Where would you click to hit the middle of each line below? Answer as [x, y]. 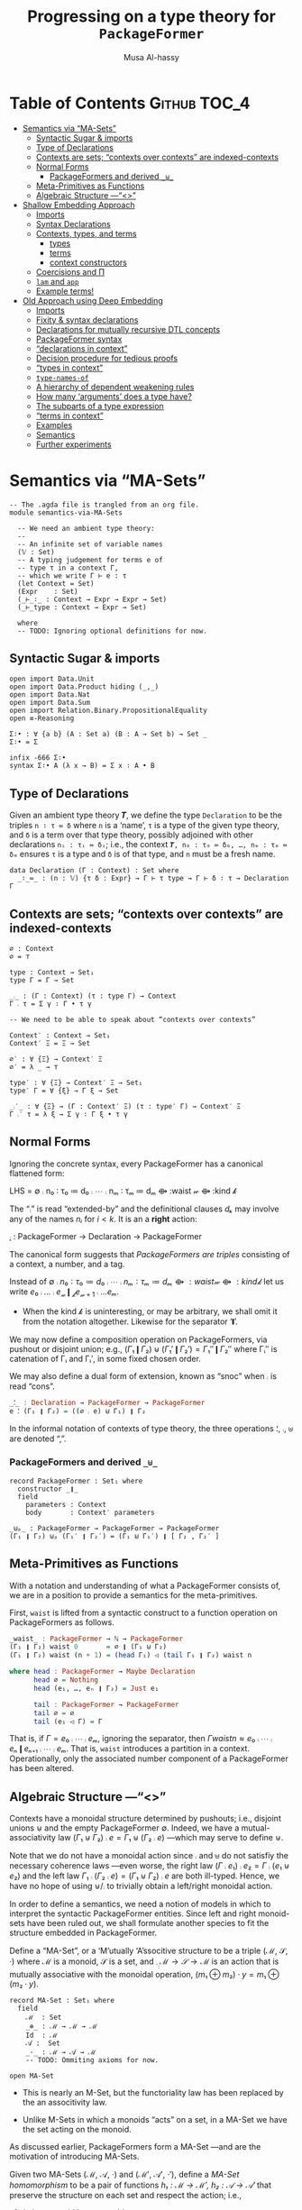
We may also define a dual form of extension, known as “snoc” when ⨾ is [143, 1375]
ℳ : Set [44, 2018]
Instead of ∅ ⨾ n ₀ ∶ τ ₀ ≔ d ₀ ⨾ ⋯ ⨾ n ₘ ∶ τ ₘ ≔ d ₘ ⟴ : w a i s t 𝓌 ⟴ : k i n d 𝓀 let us [146, 1281]
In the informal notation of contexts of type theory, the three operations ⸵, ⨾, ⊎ [151, 1429]
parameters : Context [66, 1504]
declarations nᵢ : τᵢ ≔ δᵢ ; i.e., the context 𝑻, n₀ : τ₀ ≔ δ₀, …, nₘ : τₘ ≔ [148, 845]
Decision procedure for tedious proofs [107, 358]
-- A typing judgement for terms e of [91, 560]
